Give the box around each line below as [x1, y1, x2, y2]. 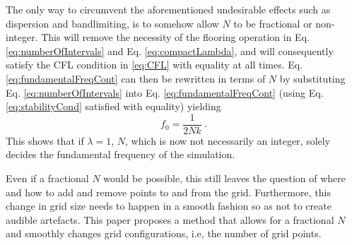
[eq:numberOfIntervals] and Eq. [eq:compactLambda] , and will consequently [6, 43, 334, 58]
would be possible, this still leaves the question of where [103, 171, 346, 185]
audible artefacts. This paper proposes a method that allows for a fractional [6, 212, 334, 227]
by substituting [279, 71, 346, 85]
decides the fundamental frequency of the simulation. [6, 147, 235, 162]
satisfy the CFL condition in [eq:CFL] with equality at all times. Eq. [6, 57, 303, 72]
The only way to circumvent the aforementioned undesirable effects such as [6, 2, 331, 16]
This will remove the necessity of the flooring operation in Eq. [41, 30, 310, 44]
